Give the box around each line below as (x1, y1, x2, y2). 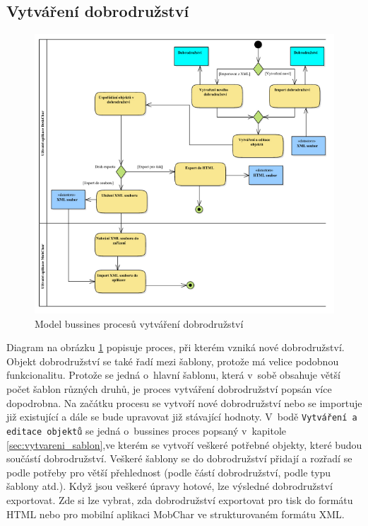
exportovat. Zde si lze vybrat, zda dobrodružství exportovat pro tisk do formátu (6, 492, 353, 507)
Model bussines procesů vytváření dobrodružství (35, 316, 244, 331)
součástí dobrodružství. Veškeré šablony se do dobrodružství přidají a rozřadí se (6, 451, 352, 466)
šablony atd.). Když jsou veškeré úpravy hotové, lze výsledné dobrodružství (6, 479, 333, 493)
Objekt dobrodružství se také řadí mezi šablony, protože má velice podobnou (6, 353, 339, 368)
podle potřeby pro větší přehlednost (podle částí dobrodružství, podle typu (6, 464, 331, 479)
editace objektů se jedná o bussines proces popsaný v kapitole (6, 423, 287, 438)
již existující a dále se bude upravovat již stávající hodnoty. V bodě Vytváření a (6, 409, 357, 424)
